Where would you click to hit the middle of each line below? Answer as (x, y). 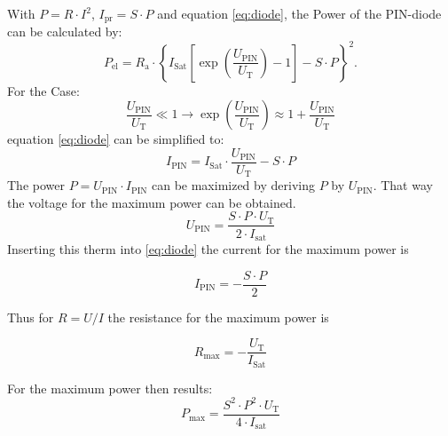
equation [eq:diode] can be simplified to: (116, 139)
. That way (403, 185)
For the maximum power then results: (110, 388)
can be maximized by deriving (233, 185)
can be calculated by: (65, 32)
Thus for (31, 317)
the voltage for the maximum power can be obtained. (152, 202)
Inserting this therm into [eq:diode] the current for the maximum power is (208, 248)
